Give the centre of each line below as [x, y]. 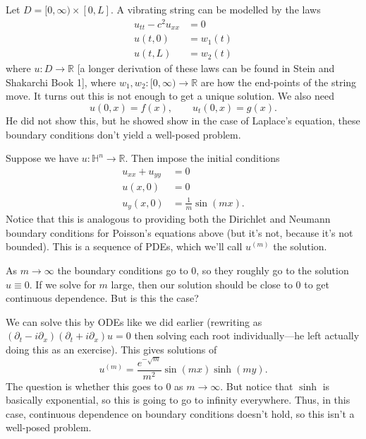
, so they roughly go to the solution [273, 270]
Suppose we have [42, 158]
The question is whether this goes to [84, 386]
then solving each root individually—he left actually [247, 335]
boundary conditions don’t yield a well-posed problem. [123, 134]
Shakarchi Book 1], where [61, 82]
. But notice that [257, 386]
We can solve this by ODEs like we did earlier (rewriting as [134, 321]
